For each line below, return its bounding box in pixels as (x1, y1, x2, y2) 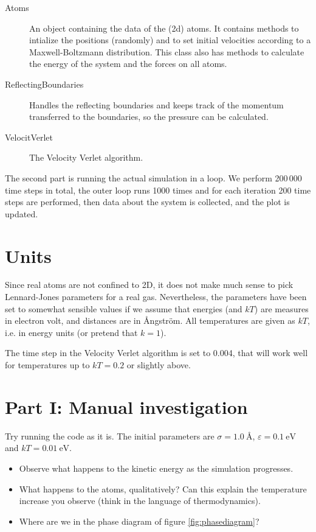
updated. (5, 207, 38, 220)
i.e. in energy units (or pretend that (5, 326, 138, 338)
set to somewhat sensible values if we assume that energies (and (5, 302, 242, 315)
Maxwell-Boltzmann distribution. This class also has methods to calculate (29, 45, 304, 58)
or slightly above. (126, 359, 191, 371)
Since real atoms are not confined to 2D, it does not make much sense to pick (5, 278, 294, 291)
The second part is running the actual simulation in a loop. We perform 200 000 (5, 171, 302, 184)
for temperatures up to (5, 359, 90, 371)
